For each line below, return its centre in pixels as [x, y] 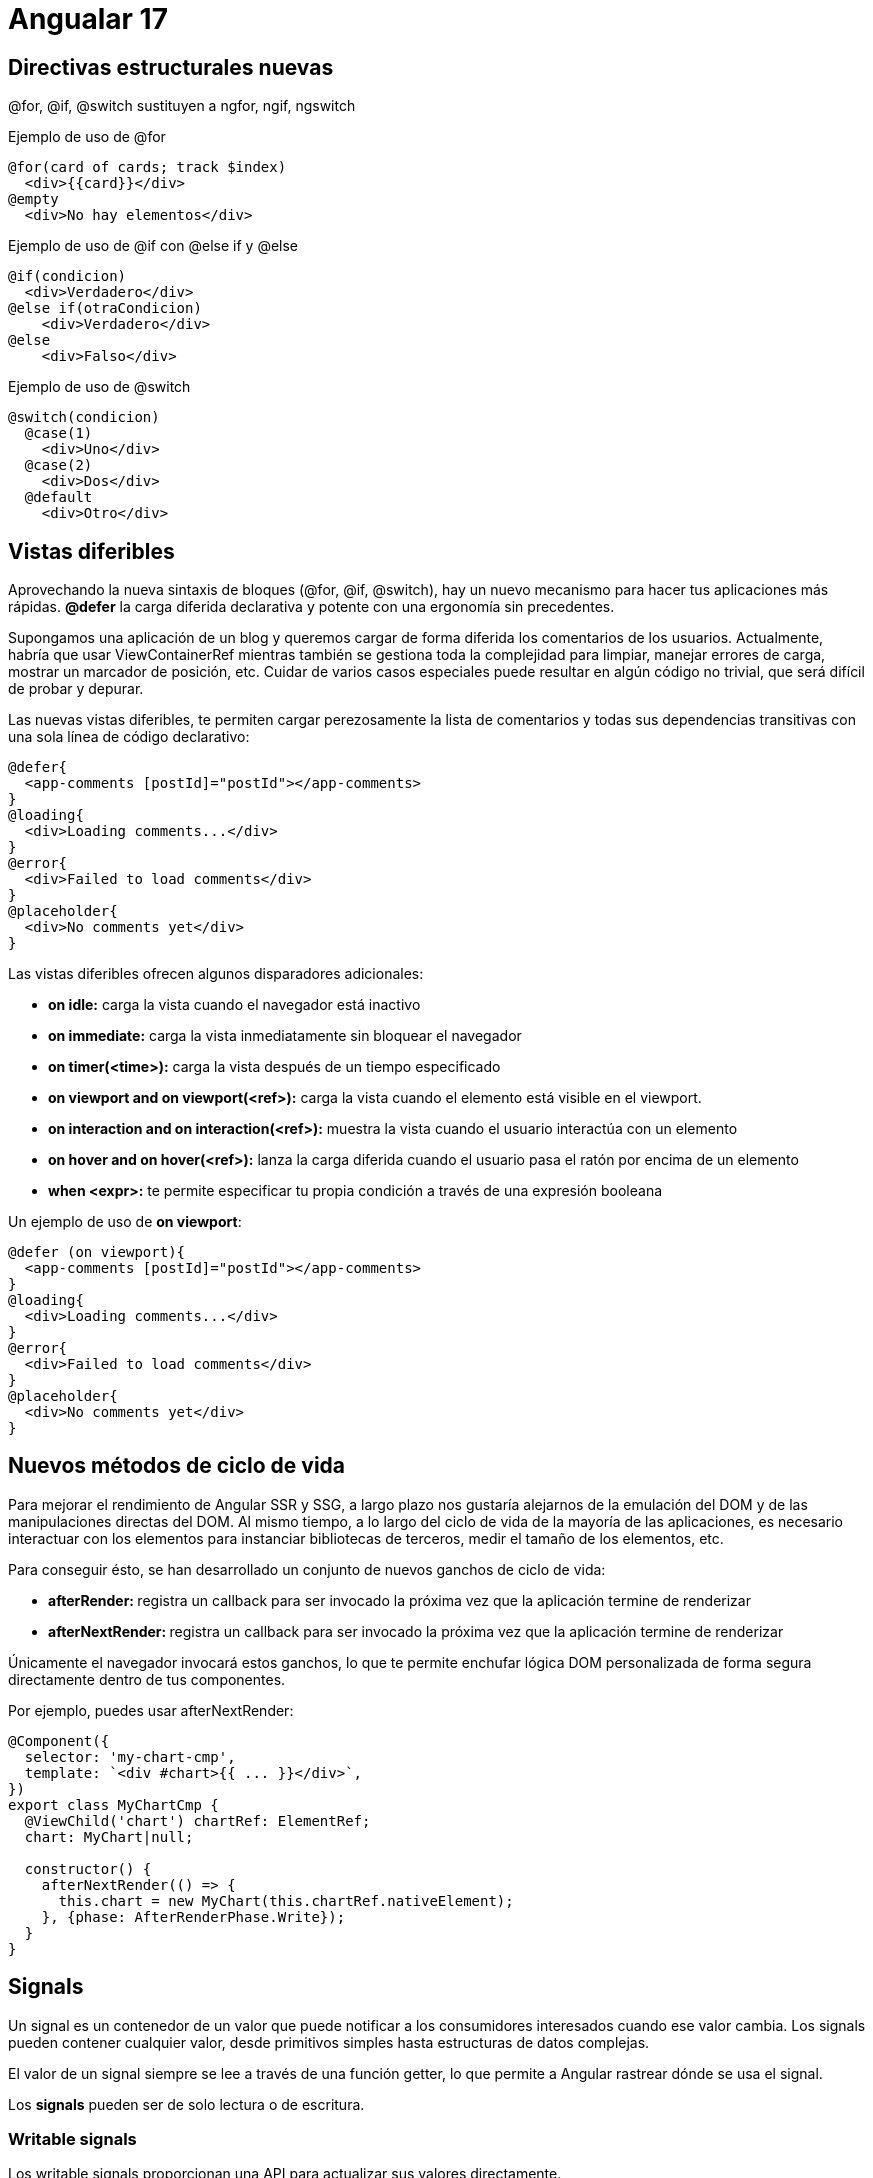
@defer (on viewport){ [97, 1252]
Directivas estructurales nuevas [171, 67]
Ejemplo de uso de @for [87, 137]
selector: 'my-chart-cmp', [130, 1756]
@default [58, 497]
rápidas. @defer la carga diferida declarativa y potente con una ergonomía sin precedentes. [311, 607]
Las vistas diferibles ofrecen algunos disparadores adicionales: [216, 974]
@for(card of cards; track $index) [147, 167]
